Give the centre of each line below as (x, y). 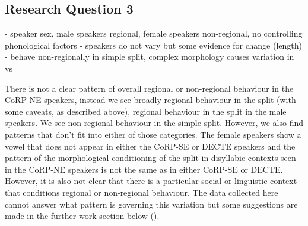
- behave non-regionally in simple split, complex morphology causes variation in (150, 56)
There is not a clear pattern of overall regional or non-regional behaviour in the (149, 88)
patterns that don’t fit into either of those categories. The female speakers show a (153, 134)
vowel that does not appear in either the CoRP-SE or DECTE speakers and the (150, 146)
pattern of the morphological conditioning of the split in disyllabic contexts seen (150, 158)
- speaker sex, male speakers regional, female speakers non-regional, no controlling (154, 33)
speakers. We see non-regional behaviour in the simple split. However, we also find (154, 123)
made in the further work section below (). (82, 216)
